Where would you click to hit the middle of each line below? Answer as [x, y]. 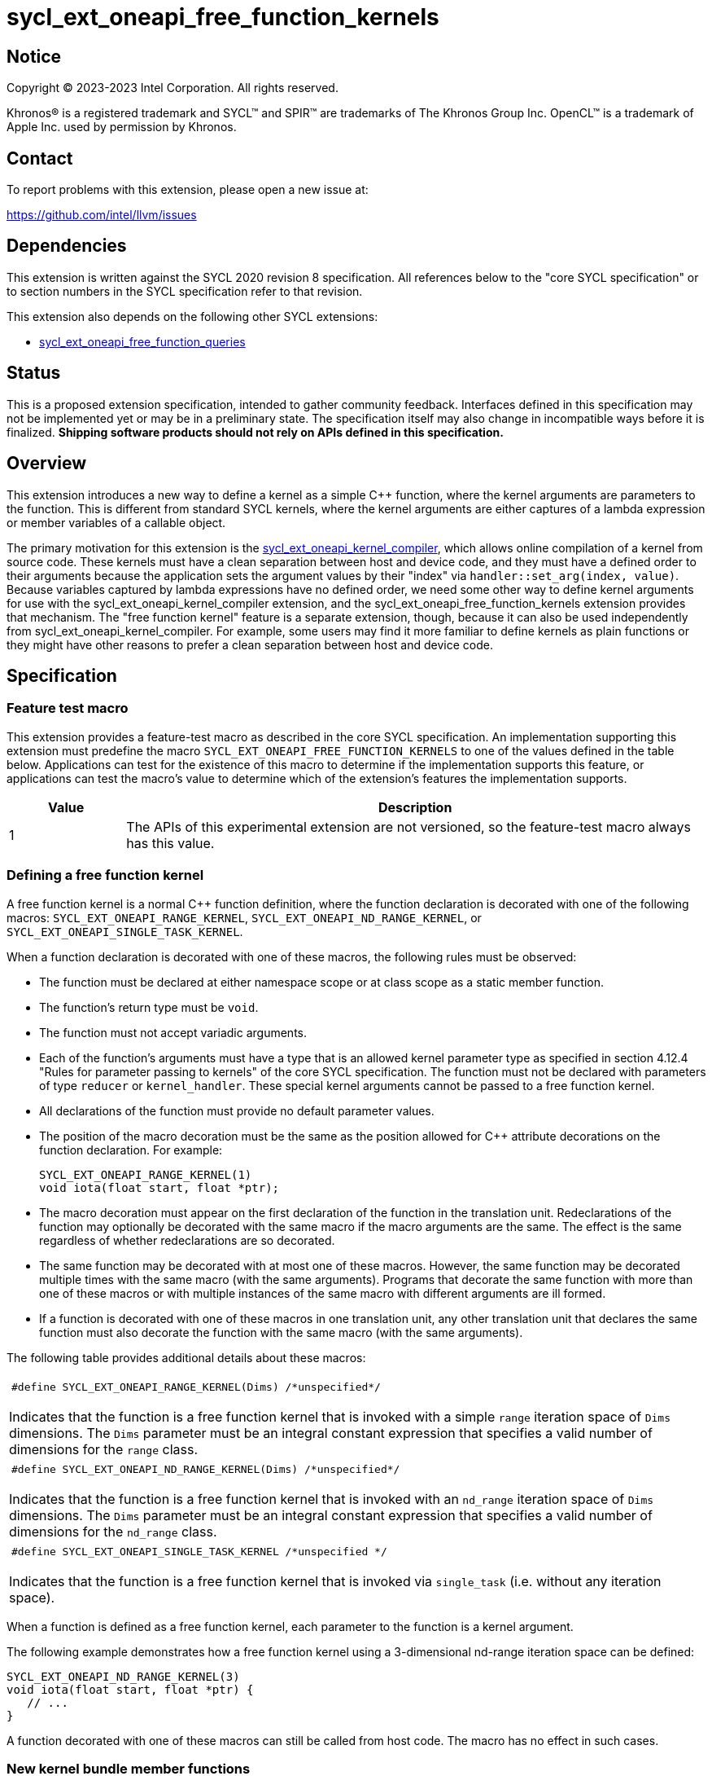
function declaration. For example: [131, 1150]
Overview [47, 464]
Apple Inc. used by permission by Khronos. [122, 127]
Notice [34, 56]
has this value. [170, 843]
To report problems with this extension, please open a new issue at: [188, 190]
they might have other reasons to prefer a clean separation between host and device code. [250, 644]
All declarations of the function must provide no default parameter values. [237, 1110]
